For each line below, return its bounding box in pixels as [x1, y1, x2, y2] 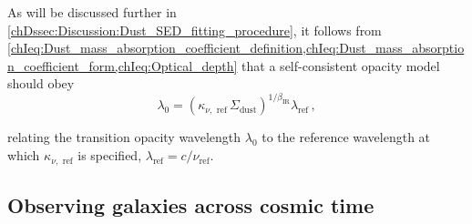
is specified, [77, 146, 142, 165]
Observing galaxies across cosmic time [7, 190, 375, 219]
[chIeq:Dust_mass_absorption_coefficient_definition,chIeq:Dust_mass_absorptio [7, 38, 465, 57]
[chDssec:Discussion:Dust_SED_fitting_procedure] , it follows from [7, 20, 382, 39]
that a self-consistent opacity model [241, 56, 440, 75]
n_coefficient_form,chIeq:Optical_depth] [7, 56, 238, 75]
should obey [7, 74, 75, 93]
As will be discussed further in [7, 3, 177, 21]
